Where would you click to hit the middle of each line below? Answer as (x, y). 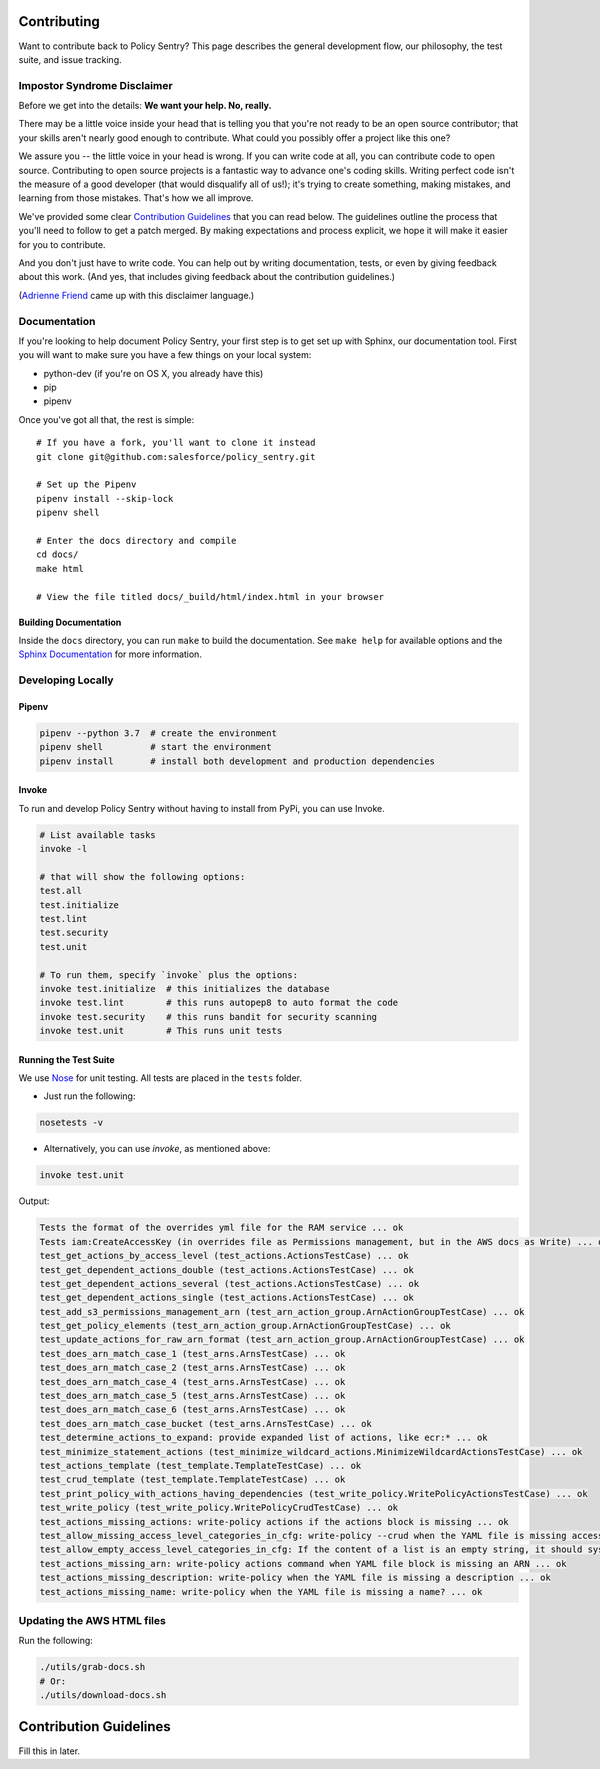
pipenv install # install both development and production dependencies (237, 761)
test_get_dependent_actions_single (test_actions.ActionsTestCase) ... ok (227, 1298)
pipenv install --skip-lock (105, 498)
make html (60, 568)
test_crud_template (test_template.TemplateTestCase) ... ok (192, 1479)
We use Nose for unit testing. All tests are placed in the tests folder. (160, 1078)
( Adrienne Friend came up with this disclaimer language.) (136, 295)
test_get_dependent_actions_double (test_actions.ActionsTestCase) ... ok (227, 1269)
